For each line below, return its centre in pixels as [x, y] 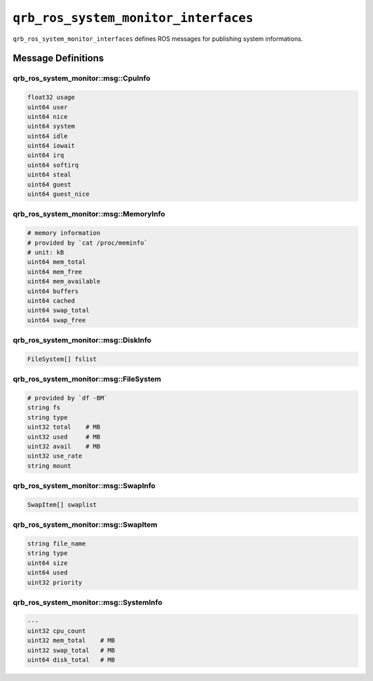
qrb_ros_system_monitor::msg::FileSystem [87, 379]
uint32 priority [55, 582]
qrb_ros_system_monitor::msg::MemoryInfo [89, 214]
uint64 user [48, 107]
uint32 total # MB [64, 427]
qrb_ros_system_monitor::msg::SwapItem [85, 525]
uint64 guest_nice [58, 194]
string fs [44, 408]
